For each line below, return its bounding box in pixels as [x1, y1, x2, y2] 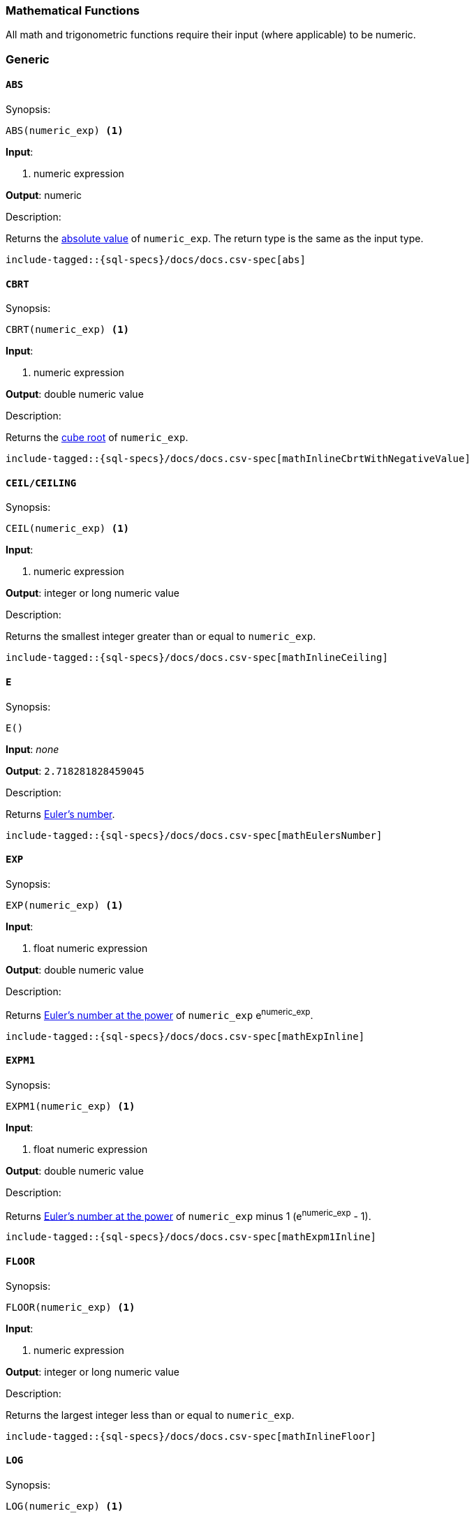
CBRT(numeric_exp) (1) [6, 324, 130, 336]
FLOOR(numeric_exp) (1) [6, 1301, 135, 1313]
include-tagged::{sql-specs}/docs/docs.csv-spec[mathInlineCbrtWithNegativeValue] [6, 453, 471, 465]
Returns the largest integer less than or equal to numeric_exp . [6, 1408, 295, 1421]
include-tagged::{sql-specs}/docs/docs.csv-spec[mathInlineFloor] [6, 1430, 377, 1442]
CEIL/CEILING [6, 477, 77, 489]
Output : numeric [6, 188, 82, 201]
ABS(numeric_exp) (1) [6, 124, 124, 136]
